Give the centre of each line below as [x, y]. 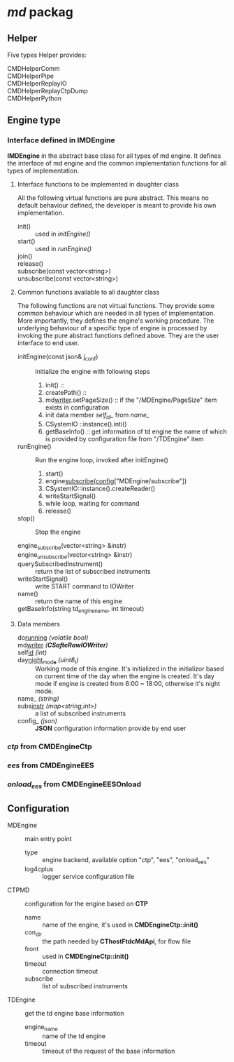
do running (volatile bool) [53, 637]
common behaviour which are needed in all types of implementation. [116, 313]
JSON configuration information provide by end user [110, 728]
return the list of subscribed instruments [93, 571]
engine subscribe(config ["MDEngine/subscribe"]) [116, 481]
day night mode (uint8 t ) [48, 660]
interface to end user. [48, 343]
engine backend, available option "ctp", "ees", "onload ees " [126, 861]
